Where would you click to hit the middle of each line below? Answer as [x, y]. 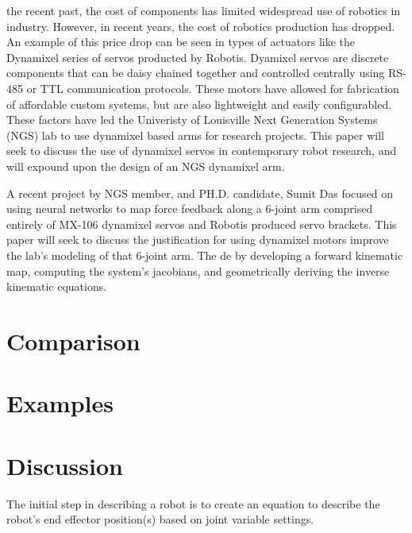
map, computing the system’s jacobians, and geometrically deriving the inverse [198, 270]
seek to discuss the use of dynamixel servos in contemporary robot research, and [202, 151]
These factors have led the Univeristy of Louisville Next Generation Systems [192, 120]
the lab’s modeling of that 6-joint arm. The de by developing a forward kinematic [205, 255]
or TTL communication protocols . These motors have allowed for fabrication [213, 88]
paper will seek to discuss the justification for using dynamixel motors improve [198, 239]
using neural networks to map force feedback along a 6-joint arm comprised [190, 209]
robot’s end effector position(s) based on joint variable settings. [160, 519]
